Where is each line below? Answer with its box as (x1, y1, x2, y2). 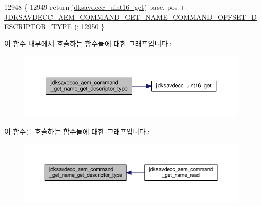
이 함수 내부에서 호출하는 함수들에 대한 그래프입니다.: (4, 38, 172, 48)
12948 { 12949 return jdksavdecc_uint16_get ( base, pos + (4, 2, 185, 12)
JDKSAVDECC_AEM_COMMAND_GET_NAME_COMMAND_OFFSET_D (4, 11, 257, 22)
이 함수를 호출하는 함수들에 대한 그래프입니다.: (4, 126, 150, 136)
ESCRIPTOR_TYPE (4, 21, 72, 32)
